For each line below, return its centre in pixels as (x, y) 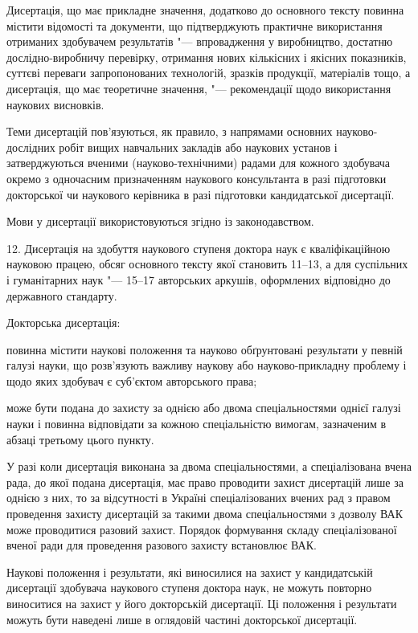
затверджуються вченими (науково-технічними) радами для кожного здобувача (199, 163)
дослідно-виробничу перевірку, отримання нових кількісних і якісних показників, (207, 57)
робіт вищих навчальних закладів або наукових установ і (198, 147)
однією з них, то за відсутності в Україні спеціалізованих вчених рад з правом (199, 498)
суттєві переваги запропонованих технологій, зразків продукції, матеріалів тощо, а (209, 73)
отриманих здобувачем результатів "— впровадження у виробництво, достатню (200, 41)
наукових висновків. (55, 104)
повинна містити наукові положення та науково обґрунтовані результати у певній (205, 349)
